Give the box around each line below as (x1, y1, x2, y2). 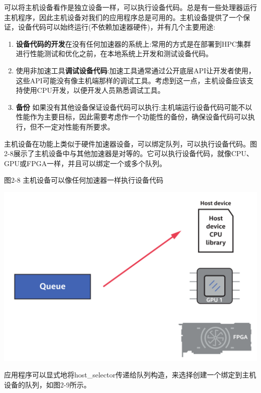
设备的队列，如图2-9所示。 (4, 379, 91, 389)
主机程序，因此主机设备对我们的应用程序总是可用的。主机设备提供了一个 (4, 12, 243, 22)
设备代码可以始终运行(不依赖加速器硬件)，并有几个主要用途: (18, 22, 215, 32)
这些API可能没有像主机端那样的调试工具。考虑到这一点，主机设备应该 (16, 75, 246, 85)
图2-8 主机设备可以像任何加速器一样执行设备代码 (4, 175, 164, 185)
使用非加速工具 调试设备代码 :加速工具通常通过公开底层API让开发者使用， (16, 65, 255, 75)
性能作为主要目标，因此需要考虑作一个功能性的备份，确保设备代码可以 (16, 111, 248, 122)
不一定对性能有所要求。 (37, 121, 114, 132)
